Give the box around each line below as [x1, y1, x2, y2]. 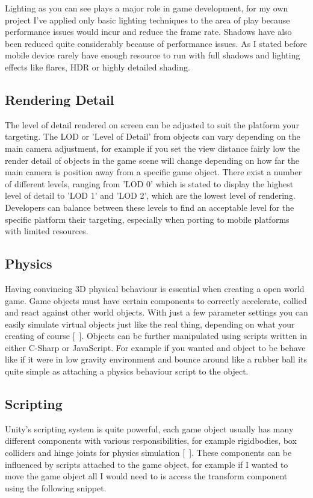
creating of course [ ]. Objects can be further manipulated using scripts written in [5, 329, 307, 342]
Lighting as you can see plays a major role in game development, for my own [5, 2, 288, 14]
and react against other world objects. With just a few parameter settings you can [5, 306, 308, 319]
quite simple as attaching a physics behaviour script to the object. [5, 365, 249, 378]
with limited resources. [5, 225, 88, 237]
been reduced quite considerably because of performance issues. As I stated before [5, 37, 307, 49]
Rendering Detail [5, 90, 114, 108]
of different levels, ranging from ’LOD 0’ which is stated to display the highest [5, 177, 294, 190]
